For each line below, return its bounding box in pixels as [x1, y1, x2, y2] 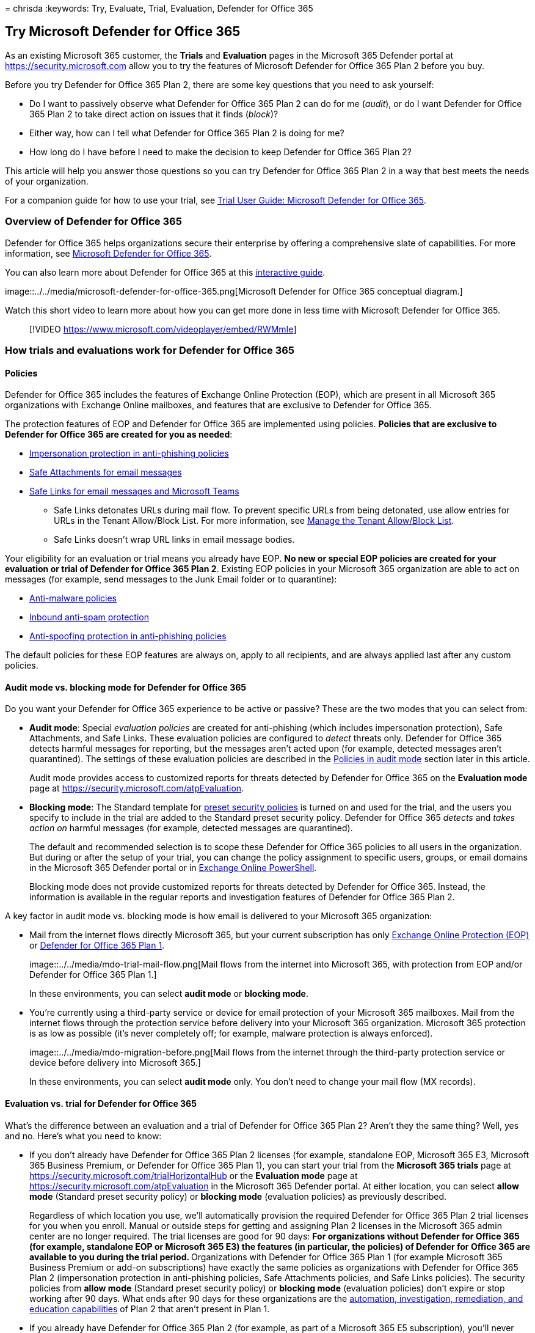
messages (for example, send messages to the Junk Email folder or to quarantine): [5, 574, 337, 585]
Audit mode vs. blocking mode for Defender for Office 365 [5, 681, 247, 692]
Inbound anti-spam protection [29, 612, 150, 623]
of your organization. [5, 175, 89, 186]
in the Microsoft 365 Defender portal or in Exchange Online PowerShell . [29, 862, 317, 873]
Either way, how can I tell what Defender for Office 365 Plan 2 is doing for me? [29, 127, 344, 138]
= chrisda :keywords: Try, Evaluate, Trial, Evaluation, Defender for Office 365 [5, 3, 313, 13]
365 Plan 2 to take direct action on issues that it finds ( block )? [29, 108, 278, 119]
